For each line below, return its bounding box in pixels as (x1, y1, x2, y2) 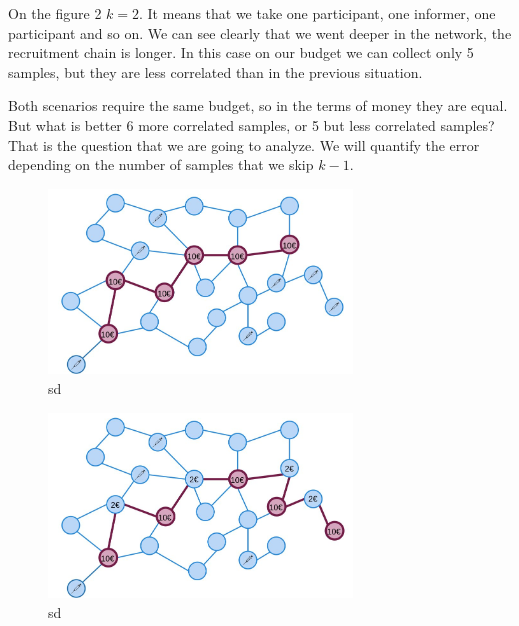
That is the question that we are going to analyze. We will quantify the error (8, 134, 480, 155)
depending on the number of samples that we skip (8, 154, 314, 175)
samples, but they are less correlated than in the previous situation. (8, 61, 423, 82)
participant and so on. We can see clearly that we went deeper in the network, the (8, 22, 512, 43)
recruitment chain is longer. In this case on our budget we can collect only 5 (8, 42, 474, 63)
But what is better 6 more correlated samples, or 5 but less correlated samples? (8, 114, 495, 135)
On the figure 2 (8, 3, 102, 23)
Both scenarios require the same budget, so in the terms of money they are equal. (8, 95, 508, 116)
